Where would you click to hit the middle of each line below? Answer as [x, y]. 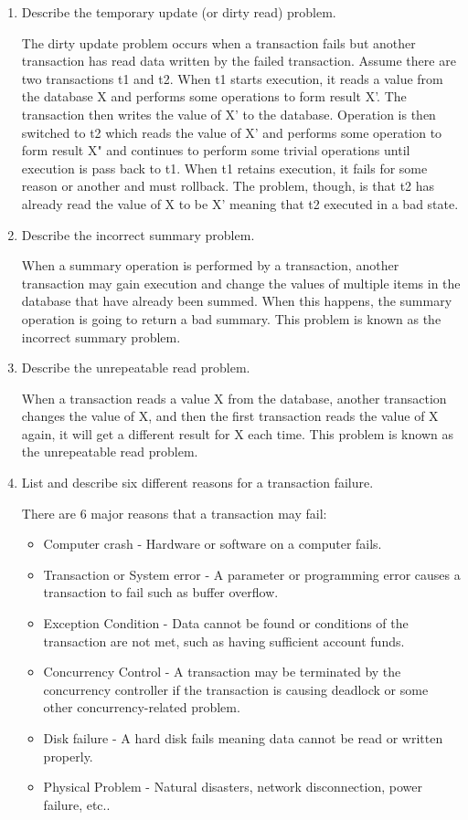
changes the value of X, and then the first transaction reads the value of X [230, 416]
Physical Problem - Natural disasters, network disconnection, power [233, 787]
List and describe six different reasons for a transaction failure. [197, 483]
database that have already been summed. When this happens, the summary [237, 301]
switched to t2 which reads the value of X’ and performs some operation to [232, 132]
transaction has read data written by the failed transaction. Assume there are [239, 61]
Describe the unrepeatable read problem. [136, 368]
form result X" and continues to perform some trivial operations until [216, 150]
